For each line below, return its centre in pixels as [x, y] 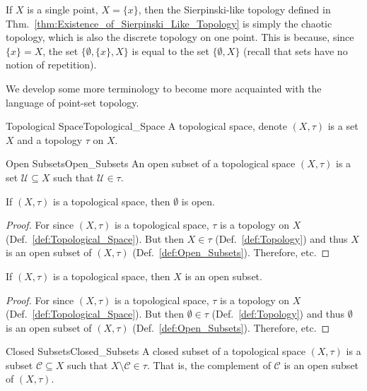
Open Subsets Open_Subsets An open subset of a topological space [151, 163]
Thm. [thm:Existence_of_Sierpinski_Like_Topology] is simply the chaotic [169, 23]
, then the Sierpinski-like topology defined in [234, 9]
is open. [198, 201]
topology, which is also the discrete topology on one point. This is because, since [180, 37]
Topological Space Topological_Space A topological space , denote [146, 126]
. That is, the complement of [209, 365]
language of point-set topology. [72, 102]
